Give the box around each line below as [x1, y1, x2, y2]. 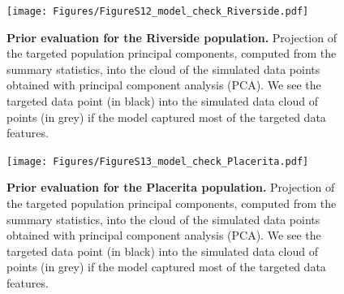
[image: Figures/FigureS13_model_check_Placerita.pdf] [6, 155, 309, 167]
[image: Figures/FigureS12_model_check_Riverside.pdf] [6, 6, 309, 17]
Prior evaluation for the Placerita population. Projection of [6, 179, 335, 196]
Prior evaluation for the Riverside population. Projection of [6, 28, 337, 45]
